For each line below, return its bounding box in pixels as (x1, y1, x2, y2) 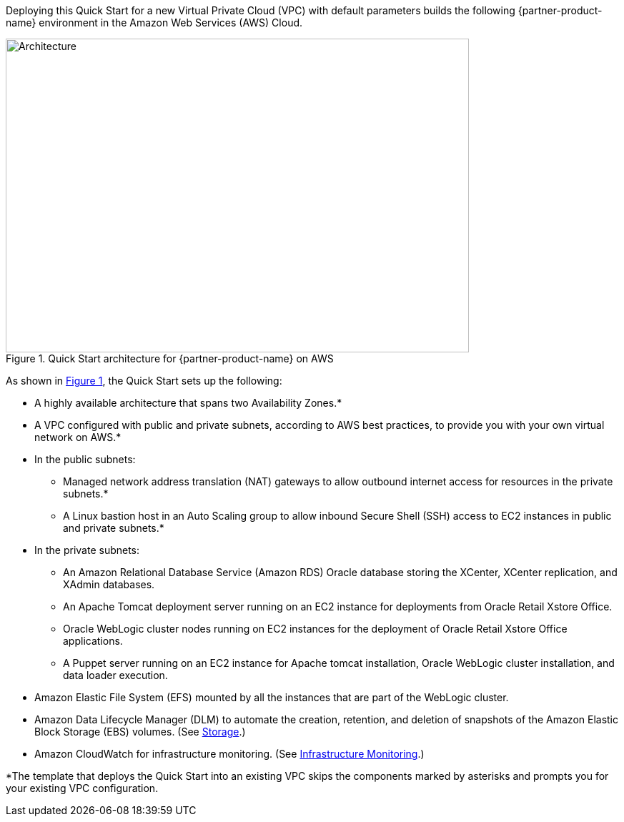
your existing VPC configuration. (6, 782, 159, 794)
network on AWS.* (34, 431, 122, 443)
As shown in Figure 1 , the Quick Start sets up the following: (6, 375, 282, 387)
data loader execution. (63, 669, 168, 681)
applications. (63, 635, 123, 647)
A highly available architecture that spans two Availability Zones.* (34, 397, 342, 409)
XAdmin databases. (63, 578, 155, 590)
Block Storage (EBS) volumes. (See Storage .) (34, 726, 246, 738)
